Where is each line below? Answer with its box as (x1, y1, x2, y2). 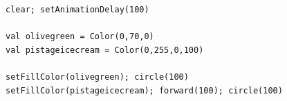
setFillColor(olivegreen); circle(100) (6, 71, 189, 82)
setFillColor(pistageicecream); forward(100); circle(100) (6, 85, 283, 96)
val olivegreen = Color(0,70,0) (6, 32, 154, 42)
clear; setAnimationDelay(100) (6, 5, 149, 14)
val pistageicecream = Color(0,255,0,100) (6, 45, 204, 55)
